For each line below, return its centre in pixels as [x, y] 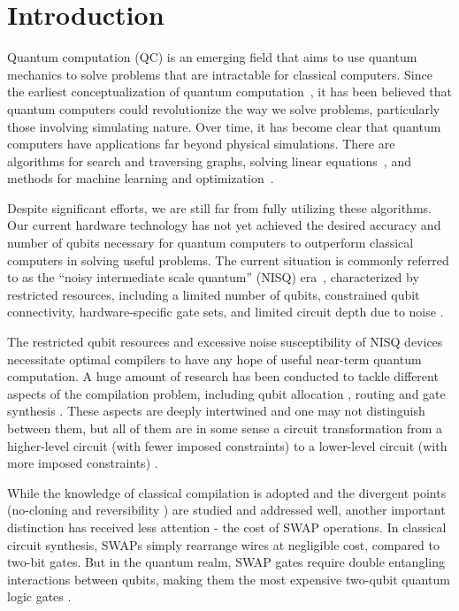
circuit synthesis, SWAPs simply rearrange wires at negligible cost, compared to [224, 544]
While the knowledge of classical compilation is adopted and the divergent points [227, 492]
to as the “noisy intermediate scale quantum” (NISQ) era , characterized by [213, 277]
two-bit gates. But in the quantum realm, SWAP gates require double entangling [226, 562]
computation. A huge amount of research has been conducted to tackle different [223, 376]
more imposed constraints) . [83, 463]
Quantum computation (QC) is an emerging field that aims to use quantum [212, 57]
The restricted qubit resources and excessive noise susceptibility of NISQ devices [225, 342]
